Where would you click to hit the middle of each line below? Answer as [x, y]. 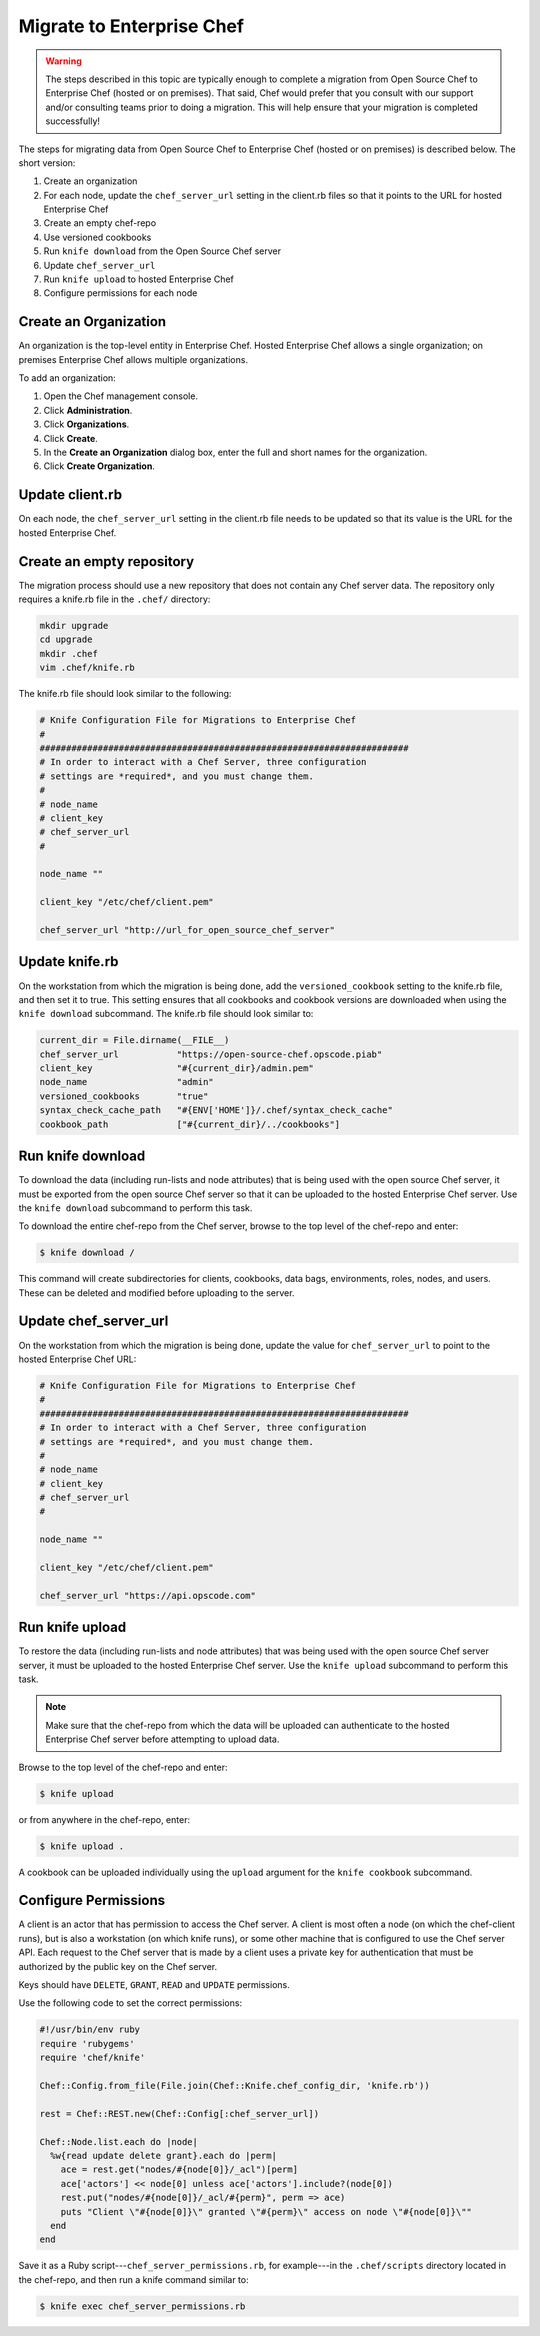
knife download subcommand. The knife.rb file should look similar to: [166, 1014]
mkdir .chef [69, 653]
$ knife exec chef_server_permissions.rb [142, 2306]
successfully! [72, 121]
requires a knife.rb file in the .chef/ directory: [114, 599]
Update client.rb [70, 495]
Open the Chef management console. [121, 396]
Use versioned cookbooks [97, 237]
